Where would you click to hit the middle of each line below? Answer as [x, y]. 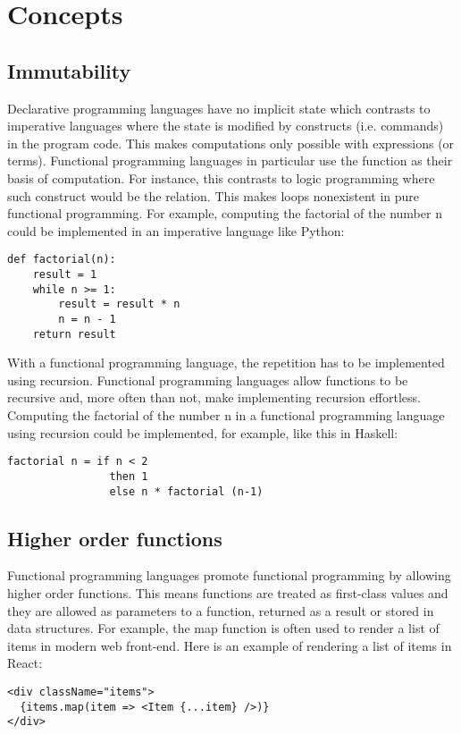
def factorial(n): [62, 260]
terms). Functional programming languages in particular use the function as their [230, 160]
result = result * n [119, 304]
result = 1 [65, 274]
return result [74, 334]
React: [25, 663]
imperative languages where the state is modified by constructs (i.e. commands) [226, 126]
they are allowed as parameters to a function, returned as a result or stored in [221, 610]
